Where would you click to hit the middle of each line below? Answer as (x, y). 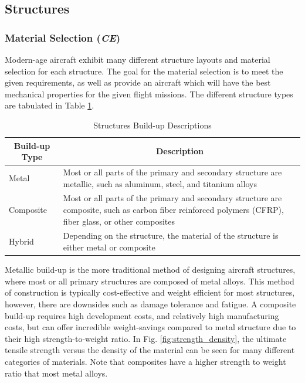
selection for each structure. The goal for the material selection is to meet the (144, 71)
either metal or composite (109, 247)
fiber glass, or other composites (119, 221)
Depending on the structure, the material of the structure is (171, 235)
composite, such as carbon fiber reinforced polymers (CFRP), (173, 210)
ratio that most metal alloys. (56, 373)
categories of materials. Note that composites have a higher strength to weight (145, 361)
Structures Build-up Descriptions (152, 125)
